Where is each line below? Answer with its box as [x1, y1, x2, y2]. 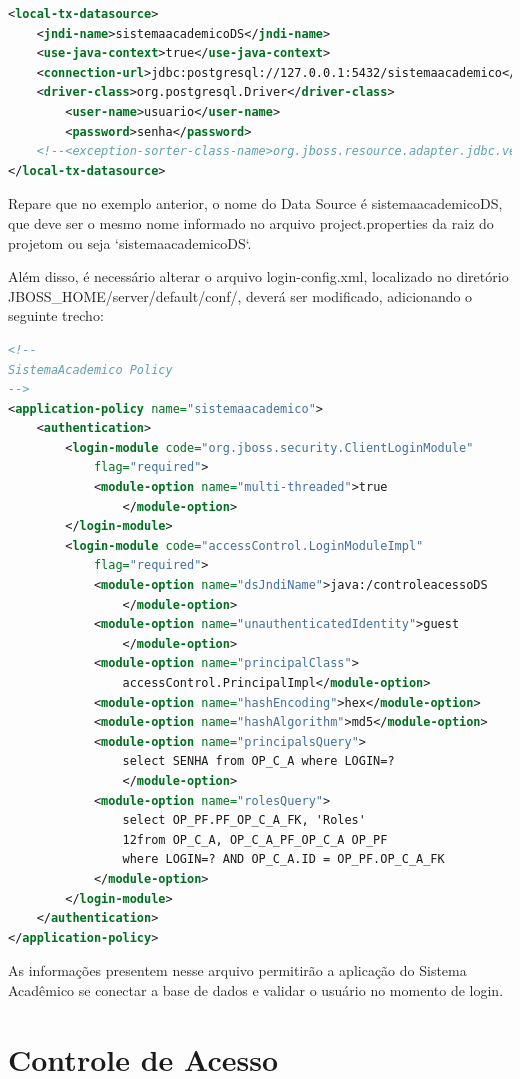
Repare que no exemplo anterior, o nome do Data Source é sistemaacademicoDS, [8, 193, 503, 214]
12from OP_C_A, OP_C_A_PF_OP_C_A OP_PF [122, 832, 388, 847]
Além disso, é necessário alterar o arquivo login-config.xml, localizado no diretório [8, 266, 509, 287]
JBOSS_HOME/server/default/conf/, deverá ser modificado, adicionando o [8, 285, 473, 306]
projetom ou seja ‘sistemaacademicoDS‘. [8, 232, 252, 253]
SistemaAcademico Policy [8, 362, 173, 377]
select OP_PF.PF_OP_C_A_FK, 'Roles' [122, 813, 366, 828]
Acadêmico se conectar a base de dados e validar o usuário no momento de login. [8, 979, 504, 1000]
